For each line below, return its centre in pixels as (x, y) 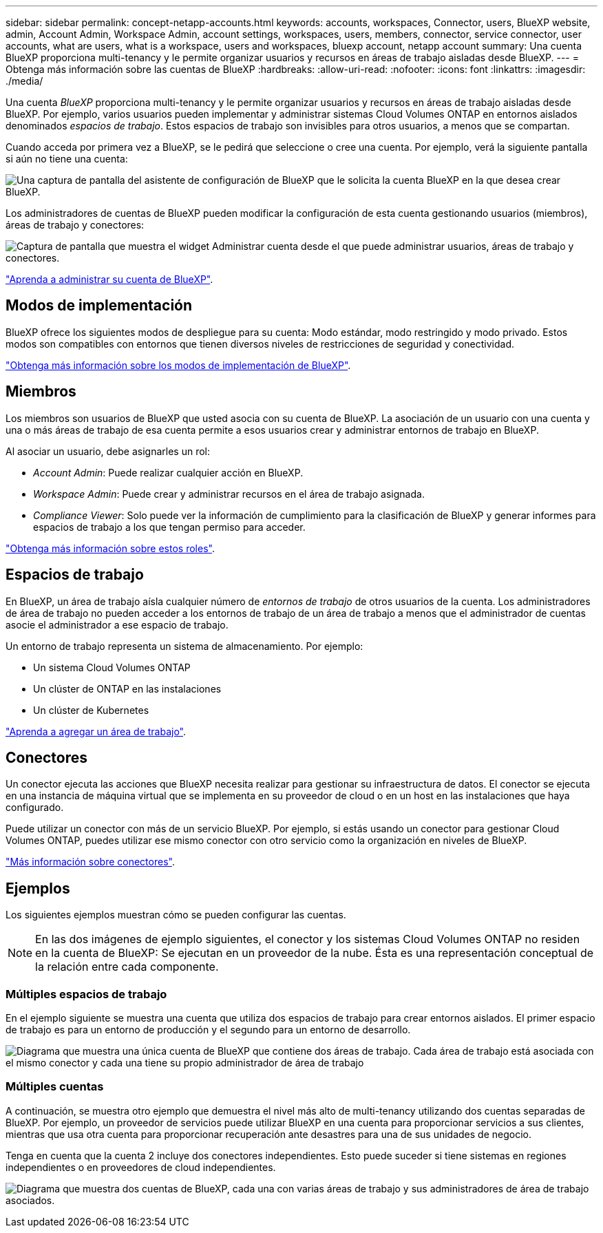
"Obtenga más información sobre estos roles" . (110, 548)
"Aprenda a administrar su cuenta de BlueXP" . (109, 279)
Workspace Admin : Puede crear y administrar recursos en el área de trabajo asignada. (229, 494)
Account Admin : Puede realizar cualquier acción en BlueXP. (168, 472)
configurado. (35, 808)
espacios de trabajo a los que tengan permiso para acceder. (169, 527)
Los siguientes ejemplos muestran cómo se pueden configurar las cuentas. (176, 915)
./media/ (24, 81)
